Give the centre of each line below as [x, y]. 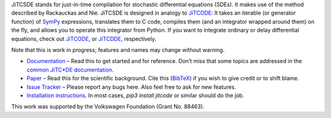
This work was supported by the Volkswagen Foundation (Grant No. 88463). [108, 106]
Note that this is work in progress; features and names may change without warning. [118, 50]
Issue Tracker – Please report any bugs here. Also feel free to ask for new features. [131, 87]
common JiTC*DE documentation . [70, 70]
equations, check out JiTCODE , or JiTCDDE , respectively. [84, 39]
